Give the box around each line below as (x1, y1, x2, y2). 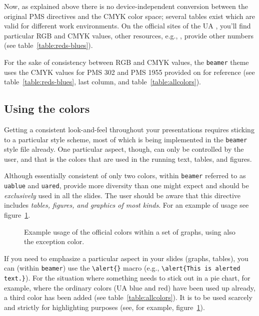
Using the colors (4, 101, 90, 116)
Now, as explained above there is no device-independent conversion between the (4, 1, 248, 11)
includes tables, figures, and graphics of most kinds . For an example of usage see (4, 200, 249, 210)
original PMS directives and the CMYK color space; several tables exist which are (4, 10, 255, 21)
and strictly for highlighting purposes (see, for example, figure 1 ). (4, 302, 205, 312)
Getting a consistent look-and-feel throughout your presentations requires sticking (4, 124, 254, 135)
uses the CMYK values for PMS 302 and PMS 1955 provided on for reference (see (4, 66, 255, 77)
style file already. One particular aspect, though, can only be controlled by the (4, 144, 244, 154)
